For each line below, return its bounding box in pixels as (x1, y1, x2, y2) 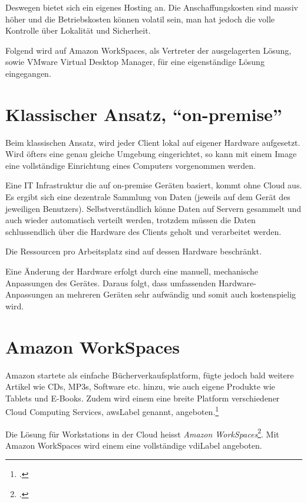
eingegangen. (5, 67, 51, 79)
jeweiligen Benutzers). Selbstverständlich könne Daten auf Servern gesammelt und (5, 202, 302, 214)
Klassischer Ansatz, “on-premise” (5, 102, 282, 126)
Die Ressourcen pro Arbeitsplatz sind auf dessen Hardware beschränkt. (5, 245, 262, 257)
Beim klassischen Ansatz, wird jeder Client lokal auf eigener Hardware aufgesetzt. (5, 136, 301, 148)
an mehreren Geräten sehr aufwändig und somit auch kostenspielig (55, 288, 296, 301)
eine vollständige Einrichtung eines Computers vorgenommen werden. (5, 159, 256, 171)
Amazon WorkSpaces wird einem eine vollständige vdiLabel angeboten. (5, 439, 262, 451)
